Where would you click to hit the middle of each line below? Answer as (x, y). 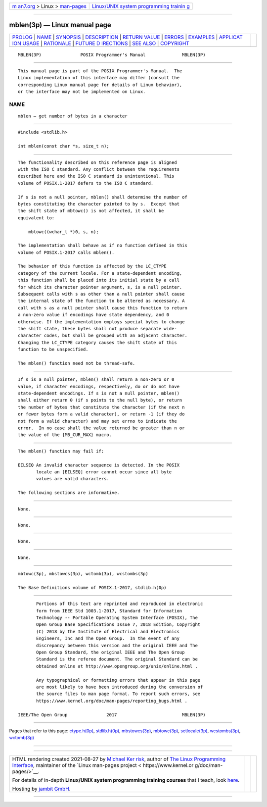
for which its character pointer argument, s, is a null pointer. (100, 287)
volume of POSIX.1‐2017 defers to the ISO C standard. (86, 183)
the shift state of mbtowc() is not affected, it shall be (91, 211)
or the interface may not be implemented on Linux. (82, 92)
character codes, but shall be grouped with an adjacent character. (103, 336)
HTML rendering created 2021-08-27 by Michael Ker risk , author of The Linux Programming (119, 759)
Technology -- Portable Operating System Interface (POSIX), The (117, 618)
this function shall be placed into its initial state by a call (99, 280)
